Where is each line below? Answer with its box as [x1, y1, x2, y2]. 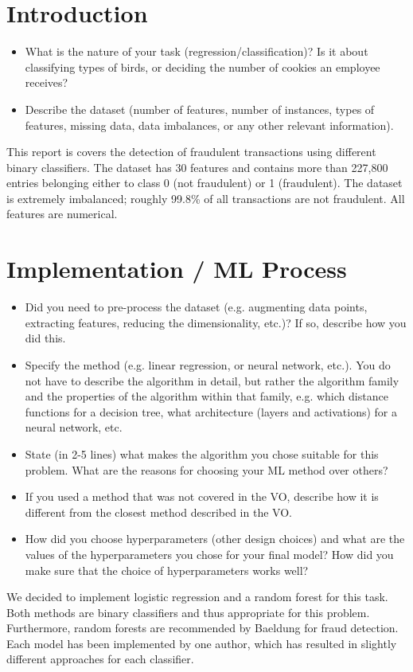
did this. [25, 330, 66, 346]
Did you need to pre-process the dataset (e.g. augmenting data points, [25, 299, 368, 315]
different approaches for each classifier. [6, 651, 194, 667]
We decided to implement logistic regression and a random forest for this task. [6, 588, 388, 605]
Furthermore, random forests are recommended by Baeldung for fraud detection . [6, 619, 399, 636]
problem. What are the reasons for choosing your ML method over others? [25, 461, 388, 478]
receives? [25, 74, 68, 91]
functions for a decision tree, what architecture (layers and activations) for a [25, 403, 398, 420]
